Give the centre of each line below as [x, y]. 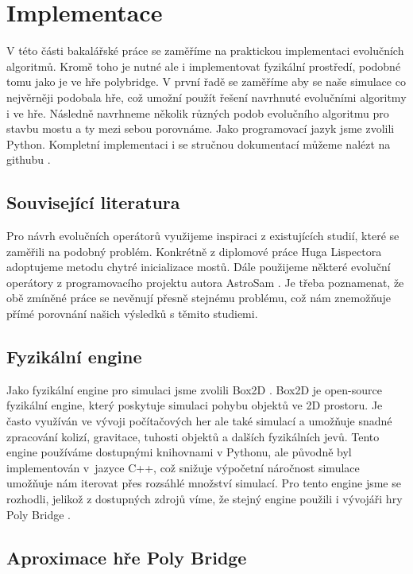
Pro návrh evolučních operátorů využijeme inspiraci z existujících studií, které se [203, 236]
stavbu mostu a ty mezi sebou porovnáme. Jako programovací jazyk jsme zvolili [201, 128]
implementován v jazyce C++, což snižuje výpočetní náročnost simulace [183, 467]
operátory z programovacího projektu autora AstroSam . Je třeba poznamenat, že [205, 282]
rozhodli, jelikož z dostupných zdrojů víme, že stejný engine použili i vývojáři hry [205, 498]
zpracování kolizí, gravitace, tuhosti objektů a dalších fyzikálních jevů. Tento [193, 436]
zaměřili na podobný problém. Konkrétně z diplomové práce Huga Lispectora [194, 251]
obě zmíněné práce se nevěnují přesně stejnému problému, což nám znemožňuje [199, 298]
